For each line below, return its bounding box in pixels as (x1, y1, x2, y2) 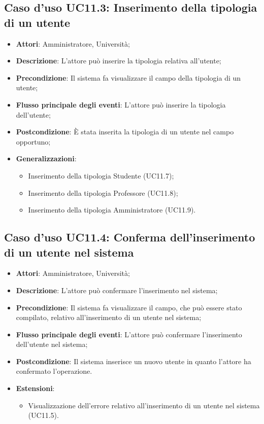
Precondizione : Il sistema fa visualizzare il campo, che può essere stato (16, 302, 242, 312)
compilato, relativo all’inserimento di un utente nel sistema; (16, 312, 202, 323)
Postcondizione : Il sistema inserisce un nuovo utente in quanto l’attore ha (16, 356, 251, 366)
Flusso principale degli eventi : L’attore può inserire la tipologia (16, 99, 226, 110)
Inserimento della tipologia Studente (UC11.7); (28, 170, 174, 181)
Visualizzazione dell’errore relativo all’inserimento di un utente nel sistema (28, 400, 260, 410)
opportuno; (16, 136, 51, 147)
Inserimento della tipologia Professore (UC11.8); (28, 187, 178, 198)
